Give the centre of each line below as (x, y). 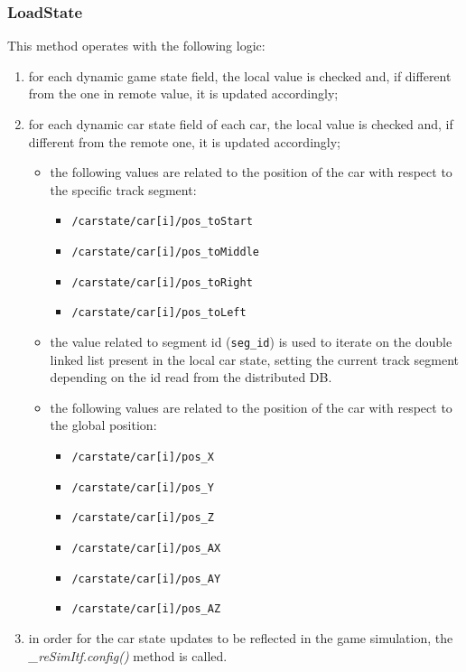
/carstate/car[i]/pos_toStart (162, 222)
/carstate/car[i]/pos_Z (143, 518)
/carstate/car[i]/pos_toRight (162, 282)
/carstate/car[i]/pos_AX (146, 548)
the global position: (103, 425)
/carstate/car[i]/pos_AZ (146, 609)
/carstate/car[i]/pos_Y (143, 487)
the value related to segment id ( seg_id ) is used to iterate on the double (251, 341)
